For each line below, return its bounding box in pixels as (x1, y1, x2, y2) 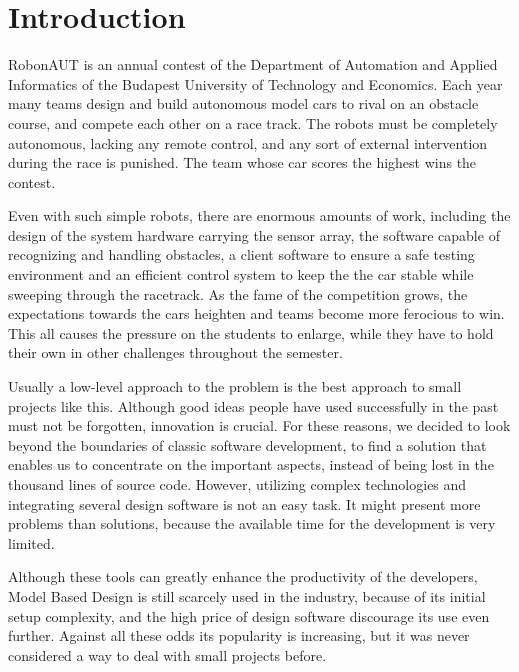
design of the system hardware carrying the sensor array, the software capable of (8, 224, 500, 245)
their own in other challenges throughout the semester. (8, 342, 343, 363)
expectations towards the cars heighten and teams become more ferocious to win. (8, 303, 505, 324)
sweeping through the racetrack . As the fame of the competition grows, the (8, 283, 468, 304)
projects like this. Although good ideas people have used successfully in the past (8, 395, 499, 416)
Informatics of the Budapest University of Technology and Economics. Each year (8, 73, 503, 94)
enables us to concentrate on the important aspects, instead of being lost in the (8, 454, 494, 475)
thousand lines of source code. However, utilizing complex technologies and (8, 474, 467, 494)
